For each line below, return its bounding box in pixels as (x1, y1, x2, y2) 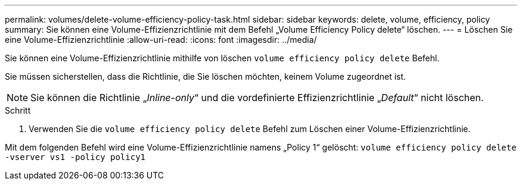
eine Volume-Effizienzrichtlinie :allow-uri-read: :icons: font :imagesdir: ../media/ (5, 35, 317, 45)
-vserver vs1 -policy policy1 (5, 152, 146, 162)
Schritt (5, 105, 31, 115)
